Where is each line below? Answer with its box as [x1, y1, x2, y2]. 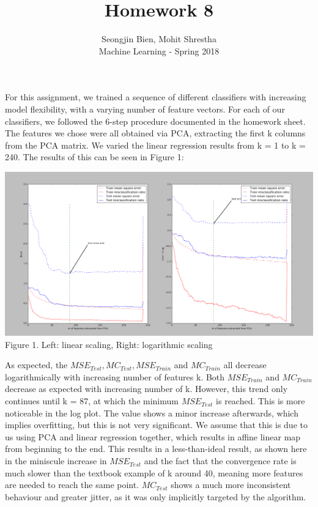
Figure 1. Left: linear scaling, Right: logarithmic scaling [5, 338, 213, 350]
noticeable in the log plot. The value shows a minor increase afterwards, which [5, 406, 298, 419]
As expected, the [5, 358, 68, 371]
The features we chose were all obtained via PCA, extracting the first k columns [5, 127, 306, 139]
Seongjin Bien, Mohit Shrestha [102, 32, 216, 45]
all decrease [223, 358, 267, 371]
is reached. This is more [216, 394, 305, 407]
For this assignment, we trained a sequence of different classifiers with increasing [5, 91, 306, 103]
